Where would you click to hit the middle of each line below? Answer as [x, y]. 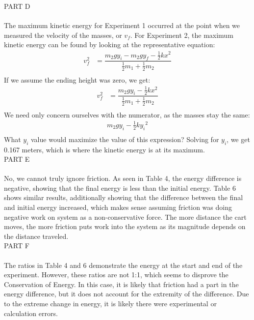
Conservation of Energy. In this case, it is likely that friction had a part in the [121, 284]
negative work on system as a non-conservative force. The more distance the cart [125, 217]
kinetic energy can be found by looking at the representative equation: [110, 44]
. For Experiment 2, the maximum [182, 35]
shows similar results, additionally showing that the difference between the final [124, 197]
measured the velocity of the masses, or [63, 35]
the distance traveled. [36, 236]
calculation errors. [31, 313]
